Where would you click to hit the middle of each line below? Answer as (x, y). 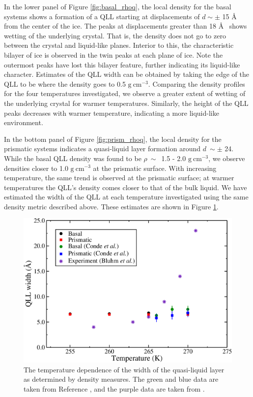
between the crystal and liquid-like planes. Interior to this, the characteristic (119, 45)
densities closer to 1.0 (36, 168)
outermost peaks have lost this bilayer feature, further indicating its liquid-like (122, 64)
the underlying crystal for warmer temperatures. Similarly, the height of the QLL (126, 103)
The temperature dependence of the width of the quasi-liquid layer (124, 369)
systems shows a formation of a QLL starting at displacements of (102, 16)
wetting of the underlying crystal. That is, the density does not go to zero (115, 35)
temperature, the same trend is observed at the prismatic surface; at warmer (119, 178)
